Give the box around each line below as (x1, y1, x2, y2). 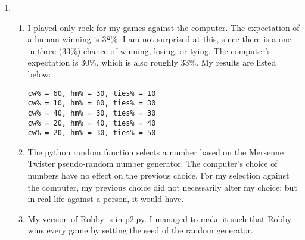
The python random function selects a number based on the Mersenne (27, 145, 284, 158)
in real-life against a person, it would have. (27, 192, 184, 205)
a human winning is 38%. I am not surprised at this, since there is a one (27, 33, 291, 45)
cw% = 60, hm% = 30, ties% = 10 (27, 89, 156, 98)
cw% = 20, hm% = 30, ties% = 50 (27, 129, 156, 138)
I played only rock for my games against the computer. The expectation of (27, 21, 300, 33)
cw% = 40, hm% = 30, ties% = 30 (27, 108, 156, 117)
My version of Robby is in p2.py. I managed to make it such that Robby (27, 212, 292, 225)
